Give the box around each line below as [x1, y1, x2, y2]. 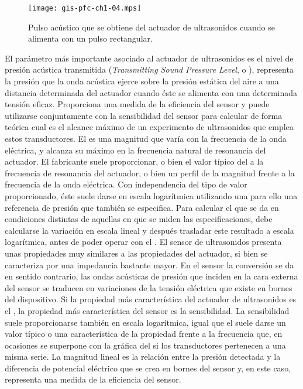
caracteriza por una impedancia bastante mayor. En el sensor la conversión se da [5, 258, 294, 271]
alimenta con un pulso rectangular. [28, 32, 153, 45]
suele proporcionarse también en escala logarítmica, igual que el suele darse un [5, 316, 286, 328]
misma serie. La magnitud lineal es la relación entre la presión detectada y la [5, 350, 281, 363]
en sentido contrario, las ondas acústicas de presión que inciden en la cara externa [5, 270, 298, 282]
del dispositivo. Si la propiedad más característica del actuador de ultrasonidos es [5, 293, 297, 305]
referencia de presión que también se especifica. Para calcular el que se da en [5, 201, 279, 213]
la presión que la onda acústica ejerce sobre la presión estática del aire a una [5, 75, 279, 87]
